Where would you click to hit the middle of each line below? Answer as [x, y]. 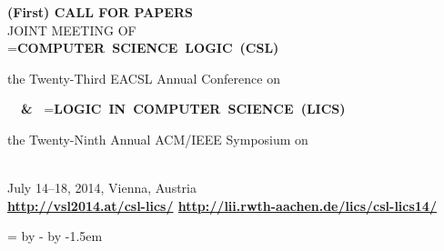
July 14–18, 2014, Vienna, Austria [102, 188]
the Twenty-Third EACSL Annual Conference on [144, 78]
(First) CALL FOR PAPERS [100, 12]
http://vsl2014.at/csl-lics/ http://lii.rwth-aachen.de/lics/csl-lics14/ [222, 205]
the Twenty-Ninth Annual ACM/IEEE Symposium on [158, 139]
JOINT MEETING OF [72, 30]
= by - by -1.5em [55, 236]
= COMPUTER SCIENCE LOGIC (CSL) [143, 48]
